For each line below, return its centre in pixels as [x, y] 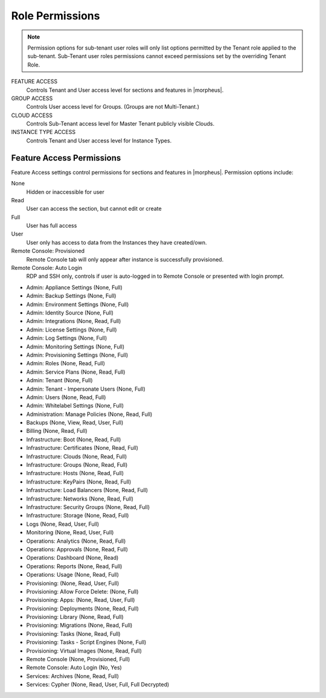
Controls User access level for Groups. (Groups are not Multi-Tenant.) [113, 107]
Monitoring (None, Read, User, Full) [70, 533]
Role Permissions [56, 16]
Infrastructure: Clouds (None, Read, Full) [76, 456]
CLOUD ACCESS [32, 115]
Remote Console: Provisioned [48, 251]
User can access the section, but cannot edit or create [94, 209]
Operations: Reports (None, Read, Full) [74, 566]
